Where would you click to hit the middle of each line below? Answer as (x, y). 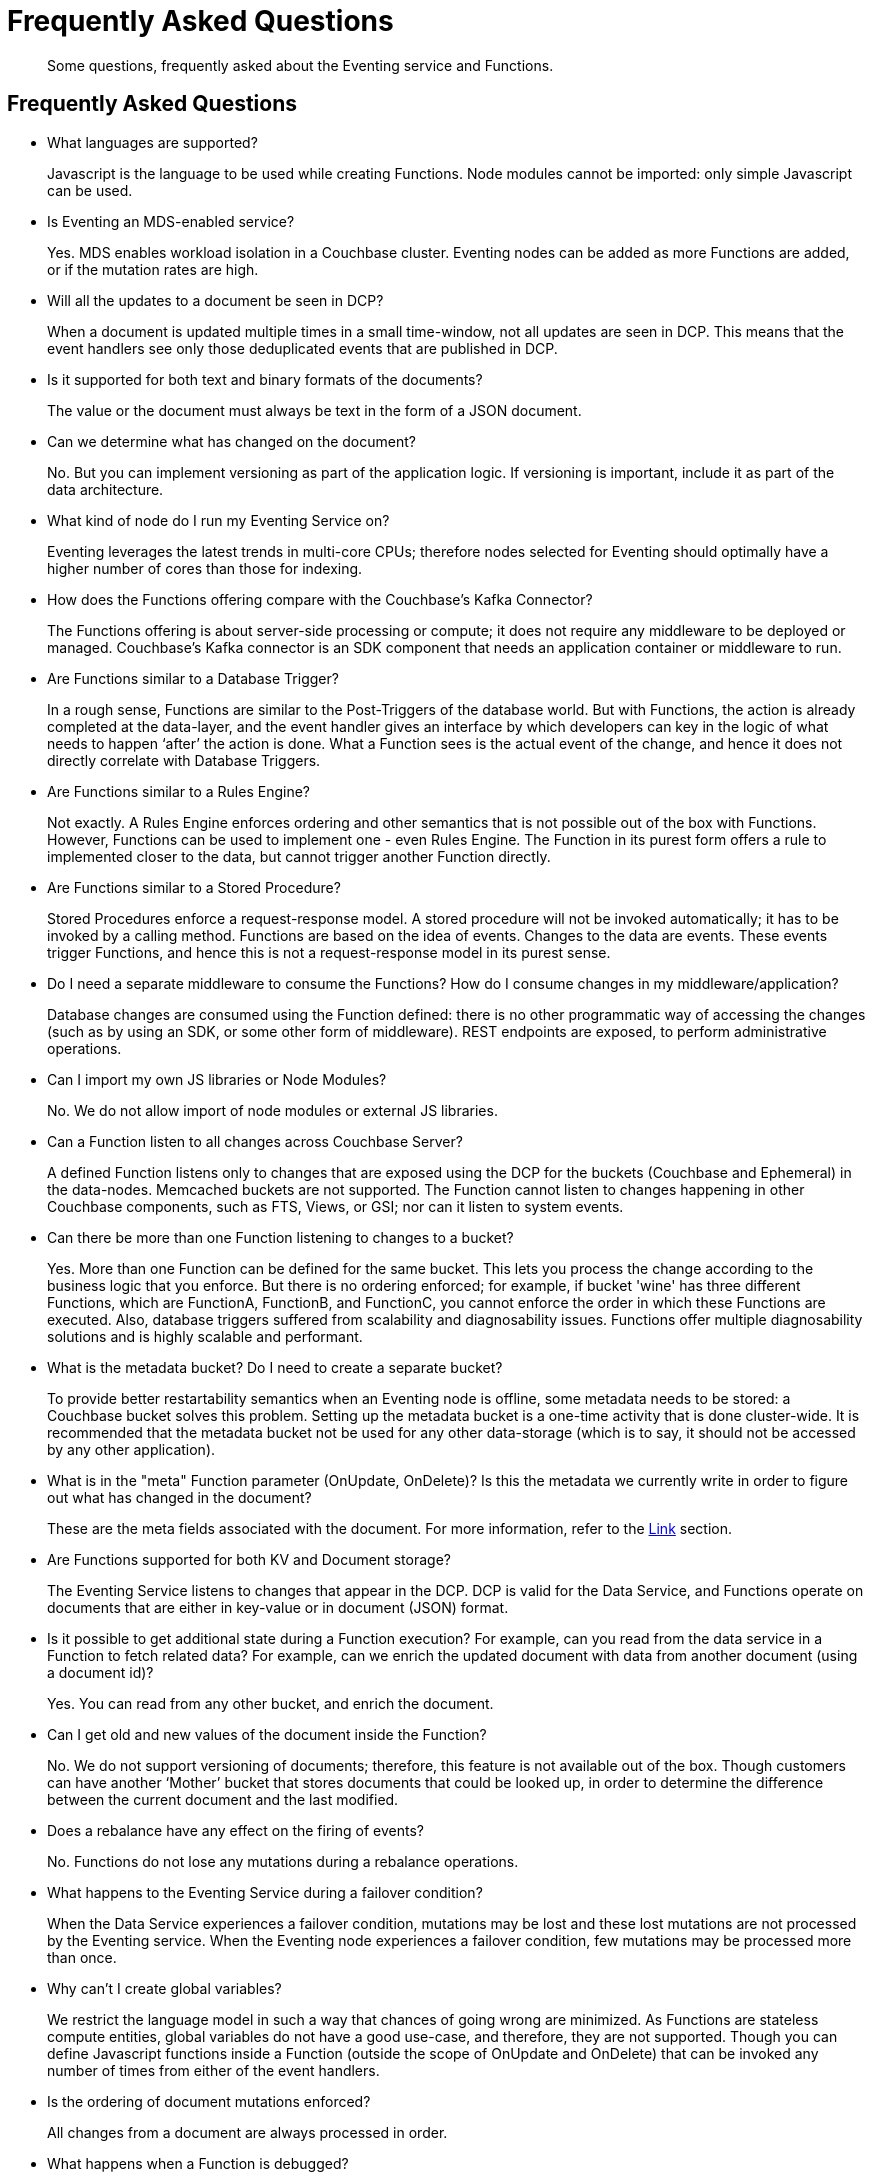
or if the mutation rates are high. (153, 269)
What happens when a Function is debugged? (198, 2163)
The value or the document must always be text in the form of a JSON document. (314, 410)
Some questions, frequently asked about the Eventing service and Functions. (300, 65)
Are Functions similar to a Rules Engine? (178, 791)
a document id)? (100, 1672)
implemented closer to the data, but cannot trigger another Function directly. (299, 856)
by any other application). (131, 1449)
